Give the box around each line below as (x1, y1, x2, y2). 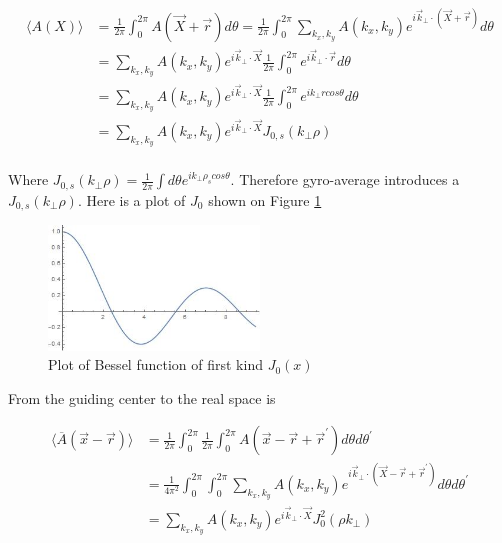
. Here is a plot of (77, 189, 186, 210)
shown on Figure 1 (208, 189, 322, 210)
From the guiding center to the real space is (8, 387, 276, 408)
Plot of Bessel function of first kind (48, 354, 263, 375)
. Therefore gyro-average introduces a (230, 169, 460, 190)
